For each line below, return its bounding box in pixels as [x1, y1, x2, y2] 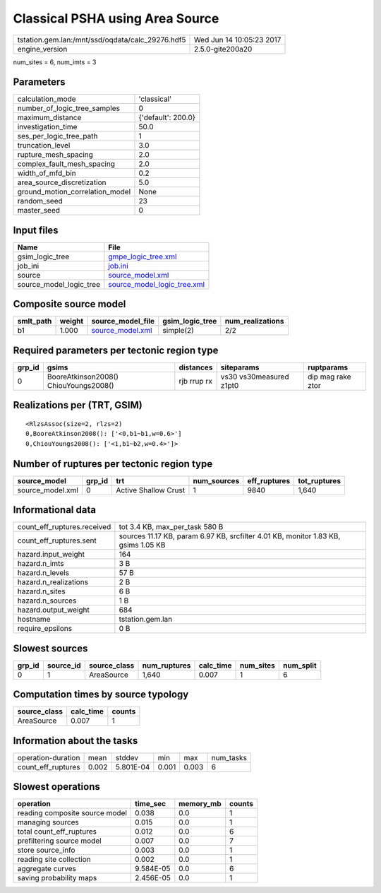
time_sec [135, 799, 166, 809]
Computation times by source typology [13, 689, 189, 701]
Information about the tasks [13, 735, 138, 747]
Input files [13, 224, 59, 236]
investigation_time [17, 122, 78, 132]
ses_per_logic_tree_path [17, 131, 98, 141]
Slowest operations [13, 781, 100, 793]
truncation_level [17, 141, 71, 150]
